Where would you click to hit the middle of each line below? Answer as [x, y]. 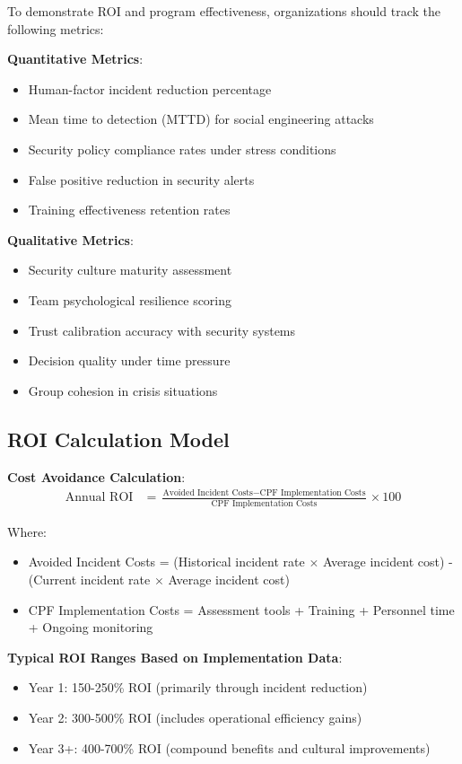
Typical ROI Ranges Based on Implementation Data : [175, 657]
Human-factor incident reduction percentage [150, 88]
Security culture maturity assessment [130, 270]
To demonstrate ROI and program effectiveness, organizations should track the [224, 11]
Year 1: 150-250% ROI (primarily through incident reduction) [198, 687]
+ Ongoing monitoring [91, 627]
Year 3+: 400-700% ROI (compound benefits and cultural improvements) [229, 747]
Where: [27, 531]
